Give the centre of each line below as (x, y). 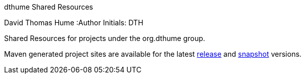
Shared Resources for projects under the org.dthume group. (105, 38)
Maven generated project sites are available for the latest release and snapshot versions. (153, 54)
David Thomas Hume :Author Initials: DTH (74, 23)
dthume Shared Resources (49, 7)
